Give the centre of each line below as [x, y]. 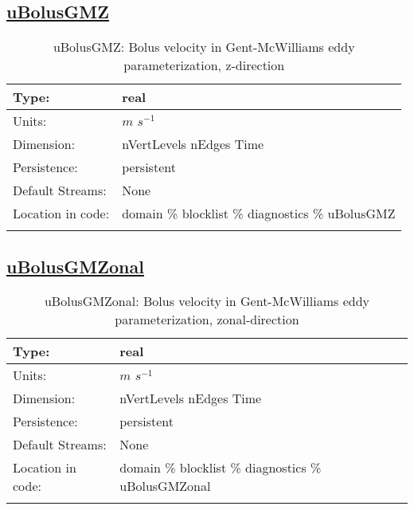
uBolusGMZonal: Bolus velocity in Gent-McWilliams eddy [207, 301]
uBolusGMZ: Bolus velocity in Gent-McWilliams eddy [204, 47]
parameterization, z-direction [204, 65]
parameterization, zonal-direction [207, 320]
